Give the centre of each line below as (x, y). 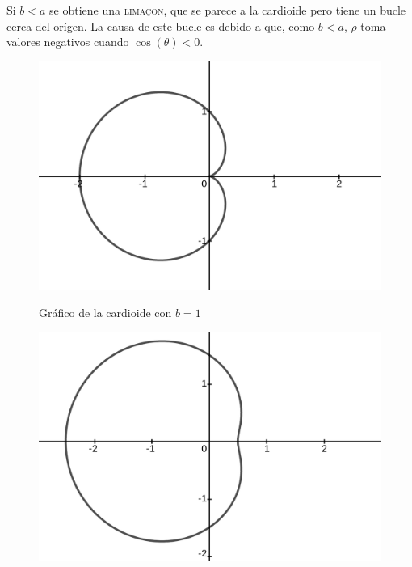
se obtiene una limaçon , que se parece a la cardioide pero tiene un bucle (228, 10)
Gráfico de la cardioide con (105, 312)
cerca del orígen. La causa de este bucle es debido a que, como (161, 25)
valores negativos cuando (68, 42)
